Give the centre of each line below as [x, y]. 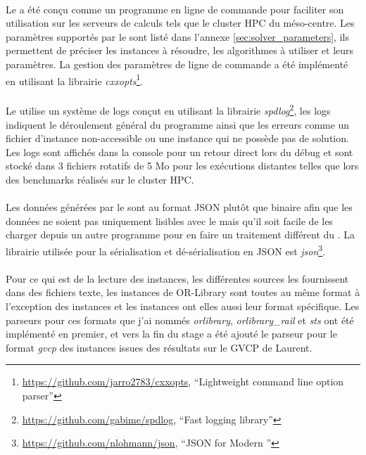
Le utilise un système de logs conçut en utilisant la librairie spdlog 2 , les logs [168, 110]
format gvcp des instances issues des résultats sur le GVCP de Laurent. [159, 347]
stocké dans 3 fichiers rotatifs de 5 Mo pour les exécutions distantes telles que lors [182, 166]
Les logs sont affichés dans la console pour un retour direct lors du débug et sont [179, 152]
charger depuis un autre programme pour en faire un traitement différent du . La [181, 235]
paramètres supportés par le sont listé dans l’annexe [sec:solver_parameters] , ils [177, 36]
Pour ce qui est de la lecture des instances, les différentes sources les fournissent [177, 278]
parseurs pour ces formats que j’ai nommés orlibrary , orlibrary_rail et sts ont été [180, 320]
